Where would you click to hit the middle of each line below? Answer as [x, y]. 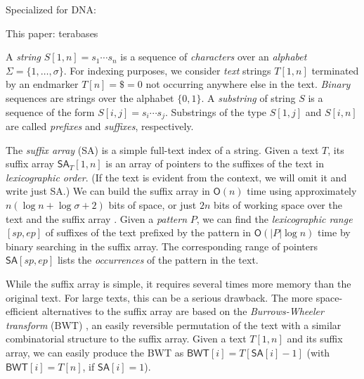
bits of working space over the [278, 204]
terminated [335, 70]
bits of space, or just [152, 204]
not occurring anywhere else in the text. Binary [248, 84]
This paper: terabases [52, 33]
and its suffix [315, 339]
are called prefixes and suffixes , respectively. [100, 126]
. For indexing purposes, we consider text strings [167, 70]
